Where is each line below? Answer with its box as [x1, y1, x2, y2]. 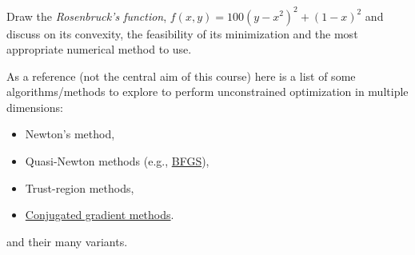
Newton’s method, [25, 126, 115, 142]
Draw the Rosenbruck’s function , [6, 7, 167, 24]
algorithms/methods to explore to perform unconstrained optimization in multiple [6, 83, 409, 100]
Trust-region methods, [25, 179, 134, 196]
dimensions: [6, 98, 63, 115]
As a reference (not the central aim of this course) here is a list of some [6, 67, 356, 84]
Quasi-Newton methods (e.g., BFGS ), [25, 153, 209, 169]
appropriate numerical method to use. [6, 41, 192, 58]
